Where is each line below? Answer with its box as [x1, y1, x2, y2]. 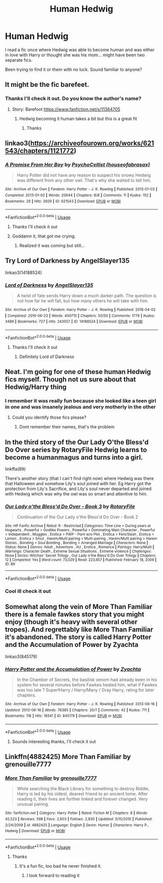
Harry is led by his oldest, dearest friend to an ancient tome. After [16, 791, 148, 797]
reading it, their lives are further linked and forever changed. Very [16, 796, 148, 802]
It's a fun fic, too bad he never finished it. [19, 863, 102, 869]
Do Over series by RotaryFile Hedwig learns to [5, 445, 147, 454]
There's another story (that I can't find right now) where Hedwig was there [5, 475, 154, 481]
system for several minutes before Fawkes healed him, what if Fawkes [16, 682, 158, 688]
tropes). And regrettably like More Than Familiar [5, 626, 153, 634]
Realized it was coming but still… [19, 242, 85, 248]
